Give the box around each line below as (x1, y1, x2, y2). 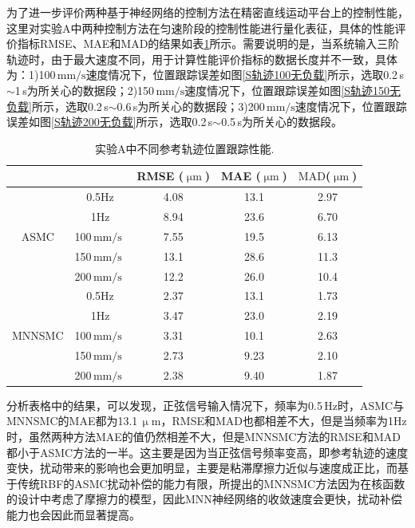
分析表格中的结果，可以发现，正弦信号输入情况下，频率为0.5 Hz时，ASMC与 (6, 396, 405, 413)
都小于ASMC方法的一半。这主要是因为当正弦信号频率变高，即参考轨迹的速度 (6, 443, 409, 460)
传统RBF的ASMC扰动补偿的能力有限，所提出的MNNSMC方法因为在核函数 (17, 475, 405, 491)
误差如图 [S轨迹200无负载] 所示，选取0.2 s (6, 113, 213, 130)
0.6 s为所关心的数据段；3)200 (117, 97, 265, 114)
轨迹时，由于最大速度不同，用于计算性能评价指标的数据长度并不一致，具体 (6, 50, 397, 67)
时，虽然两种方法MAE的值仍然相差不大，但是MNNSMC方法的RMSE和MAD (6, 428, 401, 445)
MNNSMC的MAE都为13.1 (6, 412, 138, 429)
